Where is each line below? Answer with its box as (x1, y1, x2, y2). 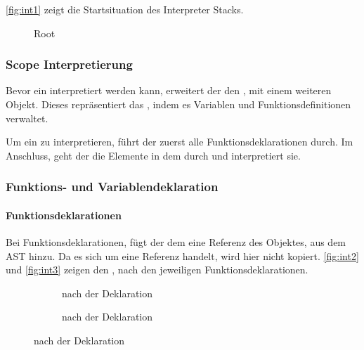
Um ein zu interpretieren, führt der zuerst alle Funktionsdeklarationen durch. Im (6, 134, 353, 149)
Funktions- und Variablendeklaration (6, 178, 219, 195)
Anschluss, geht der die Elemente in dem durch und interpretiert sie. (6, 148, 301, 162)
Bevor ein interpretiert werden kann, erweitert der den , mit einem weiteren (6, 83, 332, 98)
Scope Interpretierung (6, 56, 133, 73)
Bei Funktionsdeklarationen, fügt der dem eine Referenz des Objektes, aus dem (6, 235, 346, 249)
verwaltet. (6, 110, 48, 125)
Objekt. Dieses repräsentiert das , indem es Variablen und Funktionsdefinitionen (6, 97, 351, 111)
